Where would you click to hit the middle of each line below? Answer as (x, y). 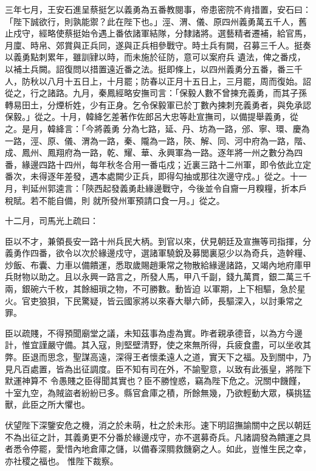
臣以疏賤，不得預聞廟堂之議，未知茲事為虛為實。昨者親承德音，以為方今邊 (154, 333)
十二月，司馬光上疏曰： (52, 221)
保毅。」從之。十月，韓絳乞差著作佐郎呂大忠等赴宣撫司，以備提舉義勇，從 (152, 117)
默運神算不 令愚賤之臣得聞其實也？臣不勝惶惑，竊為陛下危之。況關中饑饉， (155, 381)
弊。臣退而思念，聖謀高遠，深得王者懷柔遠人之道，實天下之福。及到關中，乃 (158, 357)
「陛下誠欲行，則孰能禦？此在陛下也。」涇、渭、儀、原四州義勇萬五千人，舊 (156, 21)
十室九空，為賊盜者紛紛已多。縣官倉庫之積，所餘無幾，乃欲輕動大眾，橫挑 (154, 392)
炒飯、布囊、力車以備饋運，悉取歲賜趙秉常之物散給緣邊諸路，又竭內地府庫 (154, 264)
